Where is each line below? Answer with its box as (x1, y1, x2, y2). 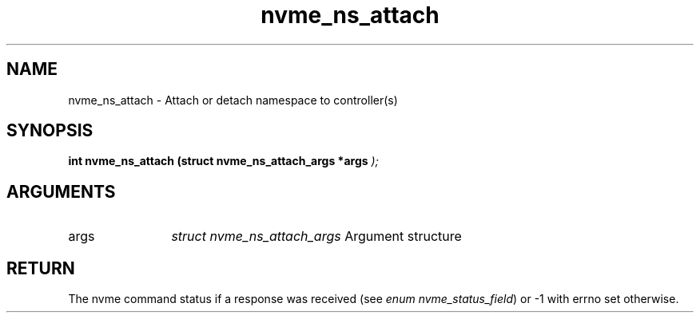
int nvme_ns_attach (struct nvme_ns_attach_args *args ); (68, 154, 379, 168)
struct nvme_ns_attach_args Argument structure (171, 228, 462, 245)
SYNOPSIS (6, 120, 93, 141)
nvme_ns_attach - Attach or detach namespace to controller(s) (68, 93, 398, 107)
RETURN (6, 258, 75, 278)
